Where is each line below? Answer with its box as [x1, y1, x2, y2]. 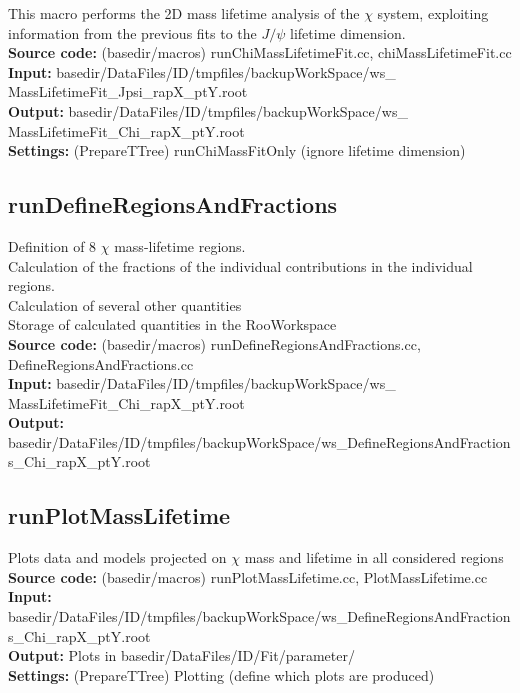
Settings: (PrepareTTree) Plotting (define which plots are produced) [8, 664, 435, 685]
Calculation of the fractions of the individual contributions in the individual [8, 255, 473, 276]
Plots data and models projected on [8, 547, 227, 568]
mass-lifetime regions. [114, 235, 246, 256]
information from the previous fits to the [8, 22, 257, 43]
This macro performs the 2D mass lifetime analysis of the [8, 3, 360, 23]
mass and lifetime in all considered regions [244, 547, 504, 568]
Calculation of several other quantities [8, 294, 242, 315]
